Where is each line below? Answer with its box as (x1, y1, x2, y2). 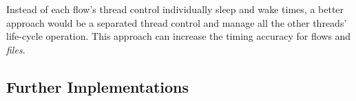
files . (6, 42, 25, 56)
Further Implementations (6, 76, 189, 97)
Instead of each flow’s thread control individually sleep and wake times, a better (6, 2, 344, 16)
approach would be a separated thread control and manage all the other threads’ (6, 15, 347, 30)
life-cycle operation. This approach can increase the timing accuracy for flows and (6, 29, 351, 43)
